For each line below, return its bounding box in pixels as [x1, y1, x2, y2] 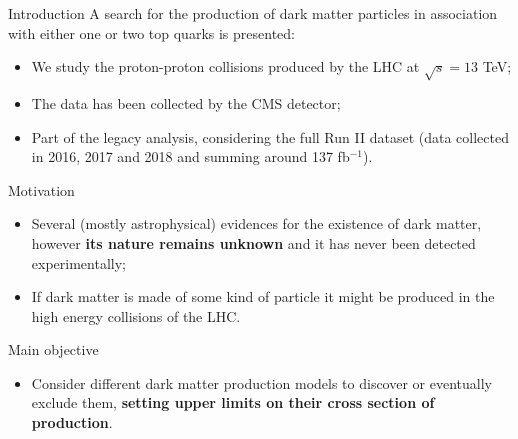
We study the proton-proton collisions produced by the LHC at [31, 56, 420, 77]
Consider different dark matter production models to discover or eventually [31, 372, 492, 393]
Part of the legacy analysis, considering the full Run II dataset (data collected [31, 126, 509, 147]
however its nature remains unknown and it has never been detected [31, 232, 476, 253]
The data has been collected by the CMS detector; [31, 92, 341, 113]
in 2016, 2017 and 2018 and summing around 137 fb [31, 146, 350, 167]
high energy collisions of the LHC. [31, 305, 241, 326]
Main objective [8, 339, 99, 360]
